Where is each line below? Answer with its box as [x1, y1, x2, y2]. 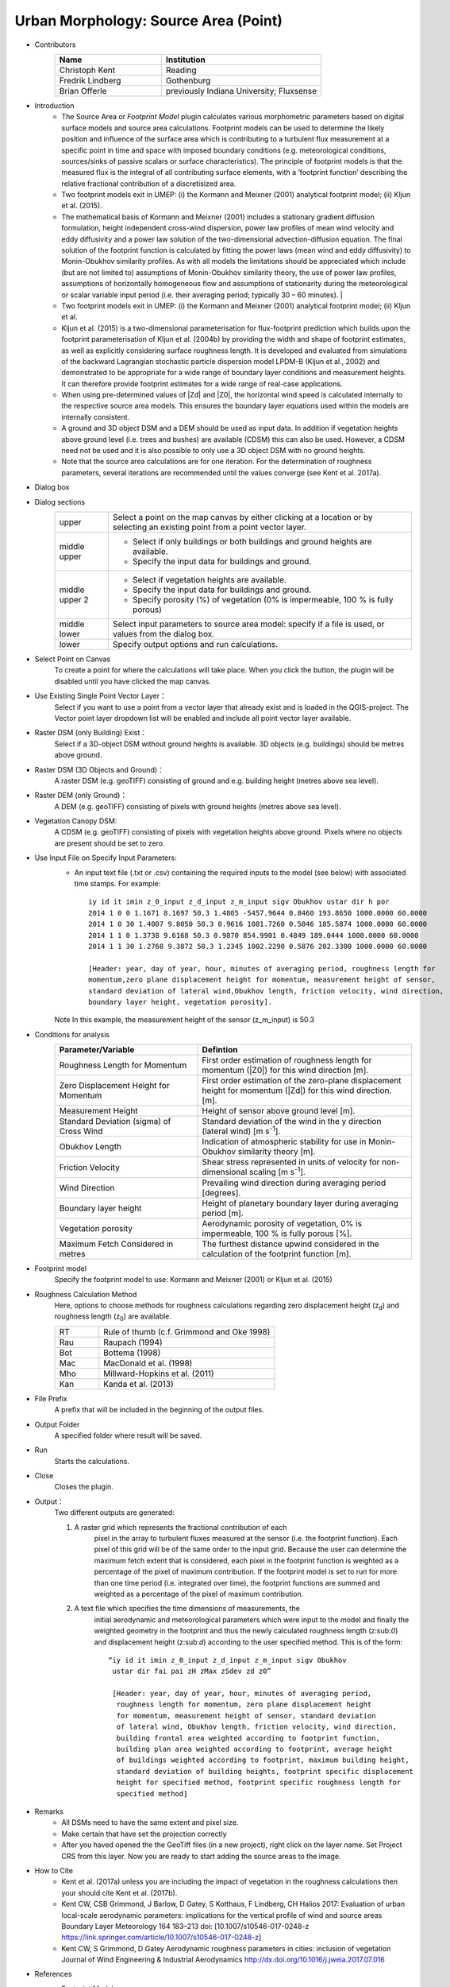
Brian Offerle [59, 85, 107, 96]
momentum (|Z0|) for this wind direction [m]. [202, 1065, 369, 1076]
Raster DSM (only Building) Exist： [34, 728, 148, 738]
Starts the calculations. [54, 1456, 130, 1466]
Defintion [202, 1044, 238, 1055]
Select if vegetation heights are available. [132, 575, 287, 585]
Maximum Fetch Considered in [59, 1238, 174, 1249]
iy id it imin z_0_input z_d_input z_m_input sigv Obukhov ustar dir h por [88, 897, 390, 906]
